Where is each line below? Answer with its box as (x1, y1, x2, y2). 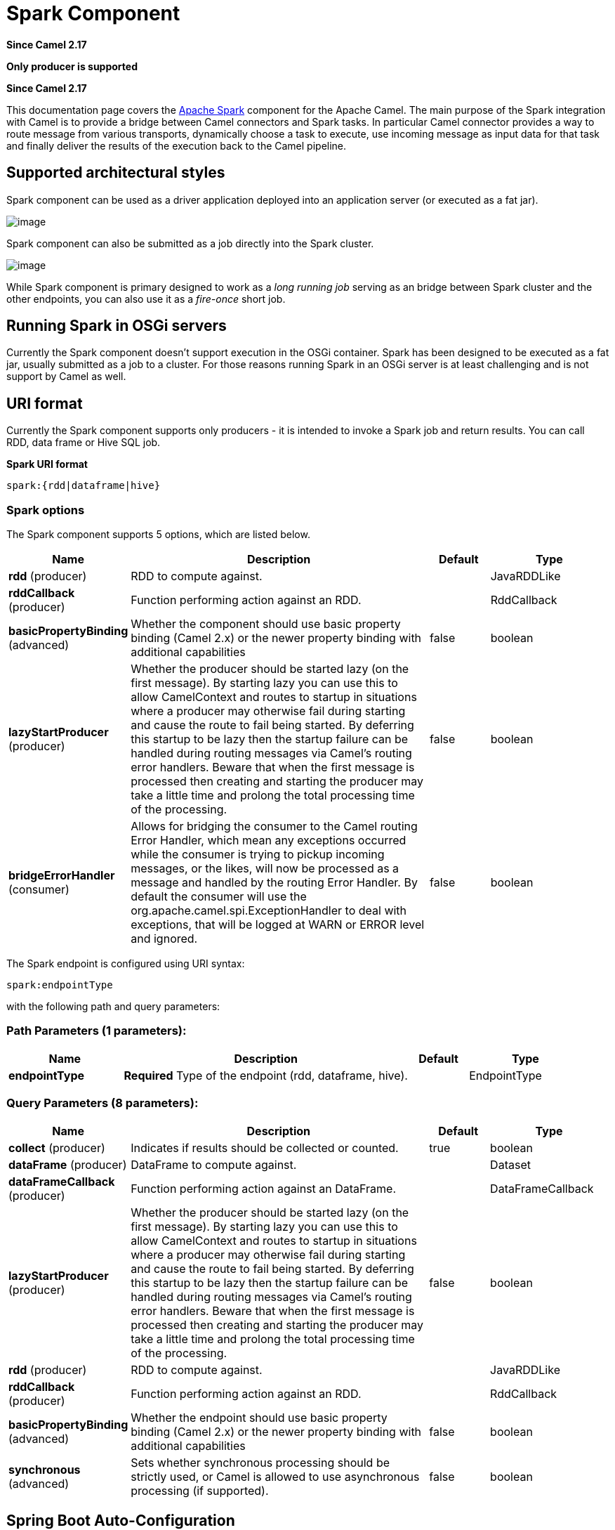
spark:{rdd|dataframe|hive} (6, 480, 161, 492)
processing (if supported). (131, 1483, 269, 1498)
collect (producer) (8, 1140, 105, 1155)
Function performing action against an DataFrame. (131, 1181, 397, 1196)
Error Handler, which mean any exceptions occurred (131, 833, 406, 848)
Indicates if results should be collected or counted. (131, 1140, 399, 1155)
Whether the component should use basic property (131, 617, 401, 632)
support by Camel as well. (6, 370, 126, 383)
